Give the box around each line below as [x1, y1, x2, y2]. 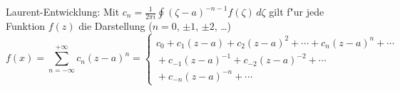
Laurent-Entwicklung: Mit [6, 4, 120, 18]
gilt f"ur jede [269, 4, 324, 18]
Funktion [6, 18, 46, 33]
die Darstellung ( [78, 18, 153, 33]
